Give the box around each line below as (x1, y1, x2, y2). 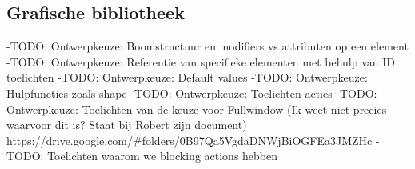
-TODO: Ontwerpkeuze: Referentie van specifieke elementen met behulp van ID (6, 53, 396, 70)
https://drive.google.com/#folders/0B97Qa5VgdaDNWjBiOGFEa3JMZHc (6, 131, 373, 148)
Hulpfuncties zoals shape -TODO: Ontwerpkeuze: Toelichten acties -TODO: (6, 84, 377, 101)
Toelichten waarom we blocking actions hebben (47, 147, 278, 164)
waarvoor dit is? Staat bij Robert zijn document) (6, 116, 247, 133)
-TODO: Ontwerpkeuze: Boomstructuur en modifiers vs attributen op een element (6, 38, 409, 54)
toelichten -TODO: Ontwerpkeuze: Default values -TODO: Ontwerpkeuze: (6, 69, 368, 86)
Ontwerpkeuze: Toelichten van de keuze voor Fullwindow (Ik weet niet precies (6, 100, 387, 117)
